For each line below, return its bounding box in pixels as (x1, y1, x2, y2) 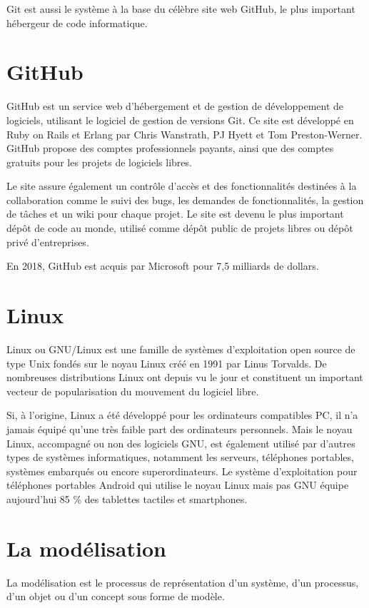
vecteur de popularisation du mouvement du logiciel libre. (6, 383, 259, 398)
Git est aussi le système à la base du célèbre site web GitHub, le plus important (6, 1, 355, 16)
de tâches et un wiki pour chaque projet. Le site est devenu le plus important (6, 206, 344, 221)
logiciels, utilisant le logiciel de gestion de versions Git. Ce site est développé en (6, 112, 354, 127)
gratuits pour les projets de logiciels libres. (6, 154, 192, 169)
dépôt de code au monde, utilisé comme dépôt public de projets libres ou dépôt (6, 221, 353, 235)
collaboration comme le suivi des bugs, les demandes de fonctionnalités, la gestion (6, 192, 364, 207)
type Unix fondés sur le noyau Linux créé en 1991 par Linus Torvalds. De (6, 355, 327, 370)
